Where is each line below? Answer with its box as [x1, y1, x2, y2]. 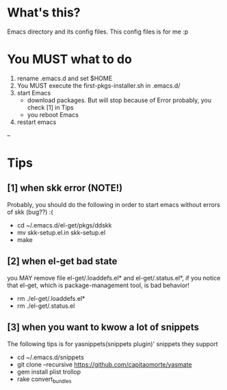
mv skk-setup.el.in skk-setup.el [16, 228, 106, 236]
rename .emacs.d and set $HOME [16, 74, 113, 82]
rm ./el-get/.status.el [16, 302, 75, 310]
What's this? [7, 5, 81, 21]
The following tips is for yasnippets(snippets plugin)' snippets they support [7, 339, 218, 348]
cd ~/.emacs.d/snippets [16, 353, 84, 361]
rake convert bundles [16, 375, 72, 385]
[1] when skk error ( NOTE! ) [7, 182, 123, 194]
